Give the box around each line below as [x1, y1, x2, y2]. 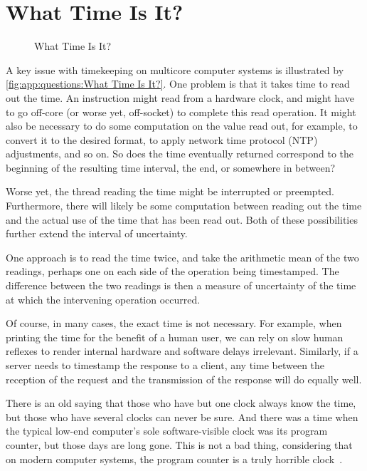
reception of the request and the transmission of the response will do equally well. [6, 371, 362, 386]
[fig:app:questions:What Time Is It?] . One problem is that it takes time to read [6, 76, 350, 91]
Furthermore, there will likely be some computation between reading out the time [6, 198, 362, 213]
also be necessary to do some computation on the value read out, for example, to [6, 118, 358, 133]
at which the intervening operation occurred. [6, 291, 201, 306]
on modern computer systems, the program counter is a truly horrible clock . [6, 451, 343, 466]
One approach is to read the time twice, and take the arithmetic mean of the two [6, 249, 359, 264]
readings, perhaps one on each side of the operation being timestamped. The [6, 264, 339, 279]
